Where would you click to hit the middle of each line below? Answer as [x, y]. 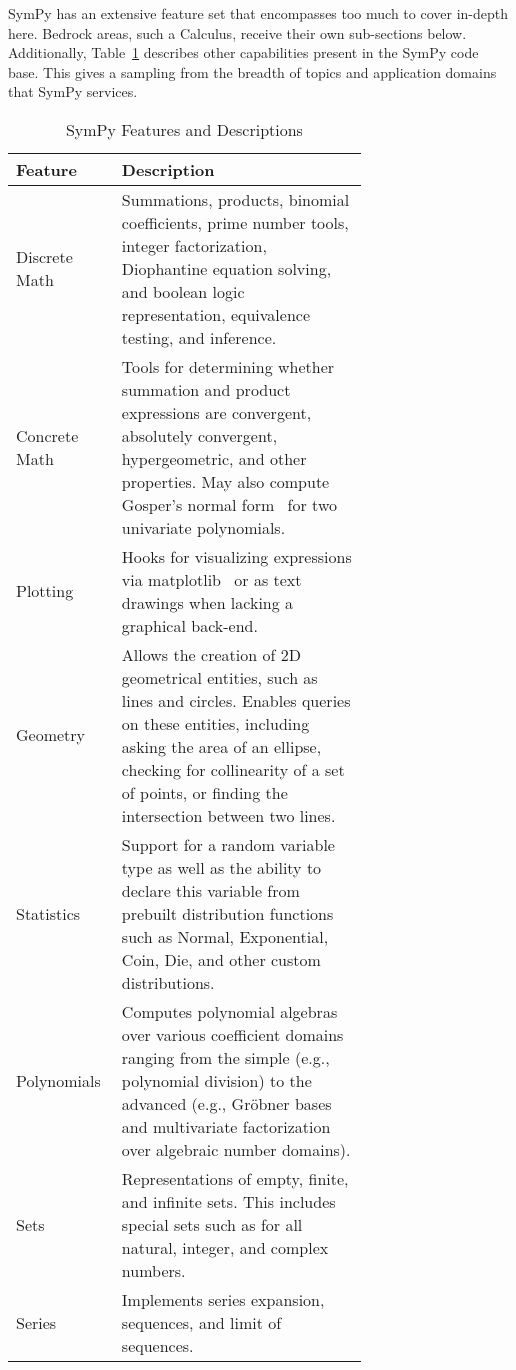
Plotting [45, 591]
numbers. [153, 1270]
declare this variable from [210, 890]
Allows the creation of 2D [211, 654]
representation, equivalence [216, 314]
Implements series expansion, [223, 1299]
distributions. [168, 982]
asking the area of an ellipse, [221, 746]
